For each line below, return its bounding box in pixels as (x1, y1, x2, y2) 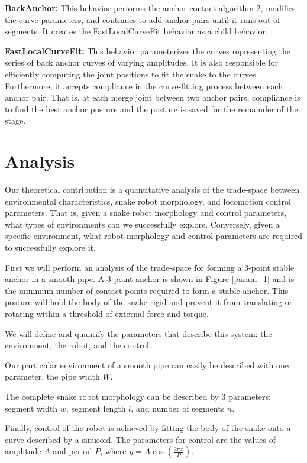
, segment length (66, 402, 126, 414)
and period (53, 445, 92, 457)
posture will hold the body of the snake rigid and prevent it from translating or (5, 296, 293, 308)
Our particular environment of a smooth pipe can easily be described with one (5, 358, 289, 371)
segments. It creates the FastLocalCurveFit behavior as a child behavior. (5, 25, 268, 37)
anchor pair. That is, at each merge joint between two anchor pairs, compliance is (5, 91, 300, 103)
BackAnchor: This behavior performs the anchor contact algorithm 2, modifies (5, 2, 296, 14)
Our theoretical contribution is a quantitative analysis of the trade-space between (5, 183, 300, 196)
